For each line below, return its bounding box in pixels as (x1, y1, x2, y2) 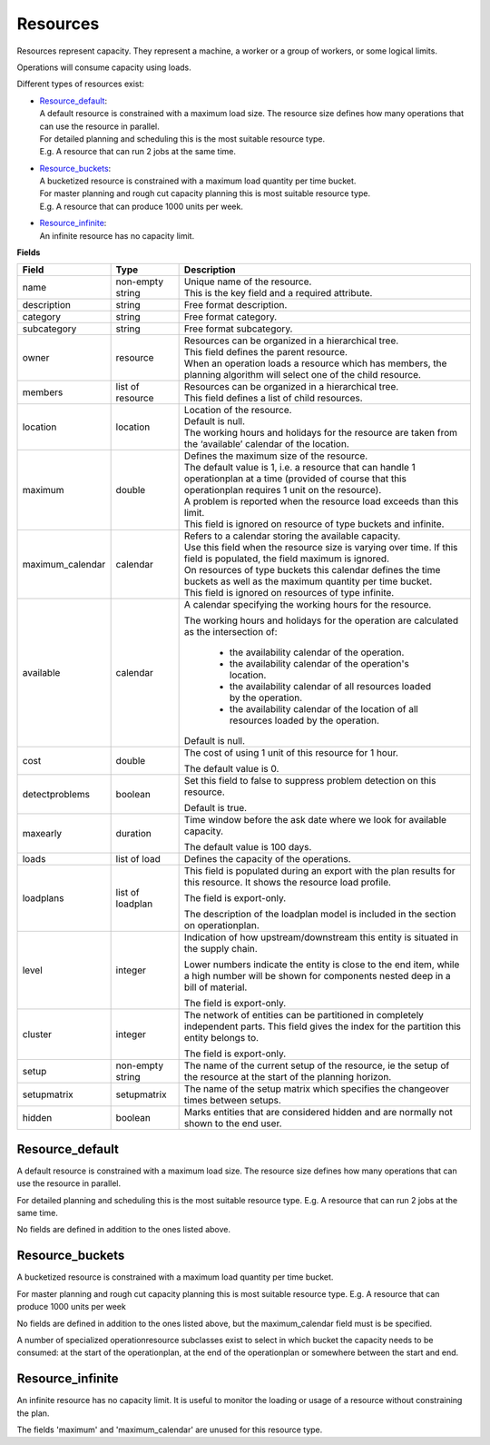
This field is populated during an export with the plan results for (183, 865, 456, 877)
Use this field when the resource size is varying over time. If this (183, 541, 458, 554)
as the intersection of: (183, 626, 278, 638)
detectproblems (22, 788, 91, 801)
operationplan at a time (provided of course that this (183, 472, 407, 485)
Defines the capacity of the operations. (183, 853, 351, 866)
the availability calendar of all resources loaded (229, 680, 432, 693)
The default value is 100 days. (183, 841, 312, 854)
